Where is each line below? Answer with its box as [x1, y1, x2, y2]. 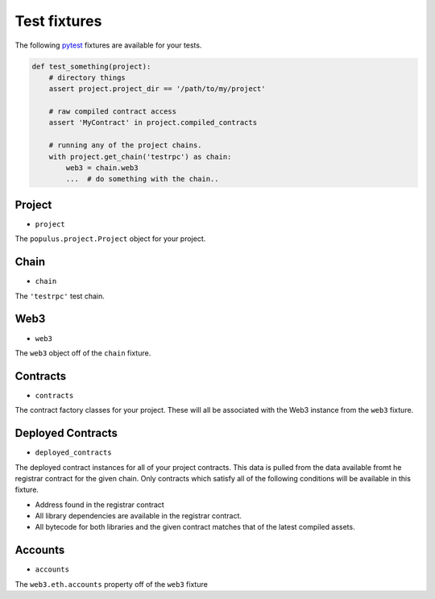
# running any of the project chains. [48, 141, 202, 150]
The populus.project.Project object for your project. [14, 234, 206, 243]
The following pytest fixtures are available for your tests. [14, 40, 202, 50]
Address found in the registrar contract [35, 500, 164, 510]
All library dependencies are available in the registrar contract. [35, 511, 242, 521]
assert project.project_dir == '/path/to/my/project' [48, 85, 266, 94]
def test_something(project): [31, 61, 151, 71]
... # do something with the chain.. [65, 174, 219, 184]
